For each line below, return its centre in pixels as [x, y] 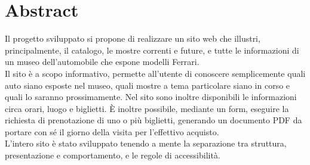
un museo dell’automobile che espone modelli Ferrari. [102, 62]
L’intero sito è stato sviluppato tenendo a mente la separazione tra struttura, [146, 143]
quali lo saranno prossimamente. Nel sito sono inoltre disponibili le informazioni [151, 97]
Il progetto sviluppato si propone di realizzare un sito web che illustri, [133, 38]
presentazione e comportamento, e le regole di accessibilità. [113, 155]
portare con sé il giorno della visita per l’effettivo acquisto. [112, 131]
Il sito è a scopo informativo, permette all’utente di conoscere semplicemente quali [155, 73]
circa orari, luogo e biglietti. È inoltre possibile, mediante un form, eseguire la [147, 108]
